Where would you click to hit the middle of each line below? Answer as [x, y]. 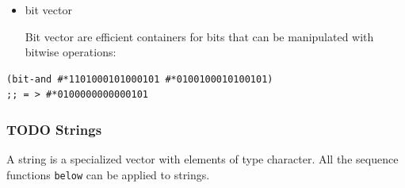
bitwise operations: [71, 52]
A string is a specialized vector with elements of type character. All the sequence [202, 159]
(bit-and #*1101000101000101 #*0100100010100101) [140, 79]
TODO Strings [54, 129]
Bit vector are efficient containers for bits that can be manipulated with [199, 36]
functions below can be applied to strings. [108, 174]
